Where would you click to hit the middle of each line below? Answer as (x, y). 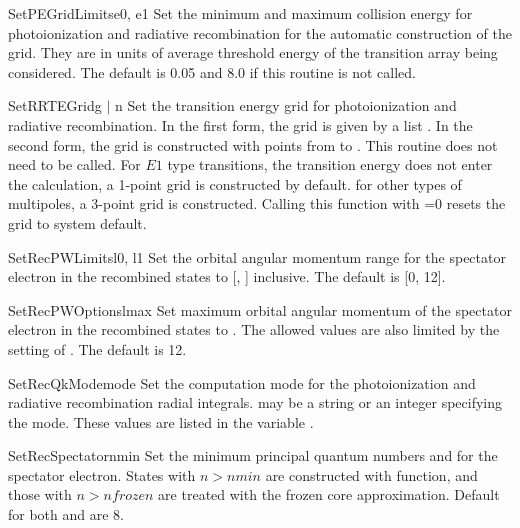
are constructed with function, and (371, 474)
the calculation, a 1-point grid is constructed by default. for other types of (235, 183)
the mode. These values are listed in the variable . (161, 421)
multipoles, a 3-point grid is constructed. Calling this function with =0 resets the (257, 203)
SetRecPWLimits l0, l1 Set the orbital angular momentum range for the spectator (257, 256)
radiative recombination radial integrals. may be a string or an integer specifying (255, 402)
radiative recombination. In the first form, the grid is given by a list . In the (240, 124)
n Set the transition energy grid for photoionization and (285, 105)
